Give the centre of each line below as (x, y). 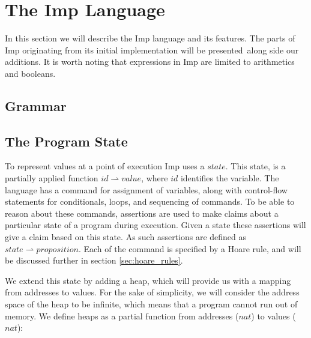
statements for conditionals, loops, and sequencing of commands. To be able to (150, 201)
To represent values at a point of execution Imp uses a (105, 166)
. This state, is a (255, 166)
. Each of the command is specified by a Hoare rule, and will (190, 248)
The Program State (66, 141)
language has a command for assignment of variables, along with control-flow (146, 189)
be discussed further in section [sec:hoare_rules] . (94, 260)
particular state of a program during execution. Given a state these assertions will (155, 225)
